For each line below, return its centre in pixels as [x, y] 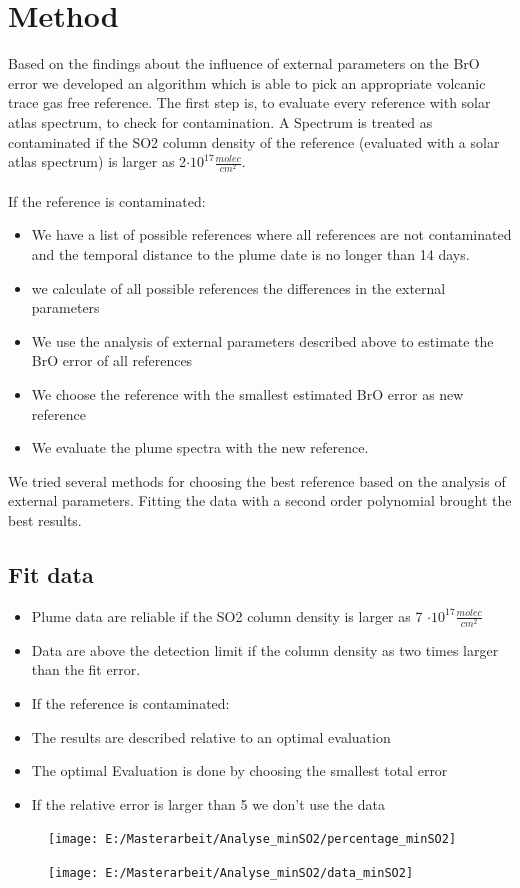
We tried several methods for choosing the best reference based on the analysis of [257, 480]
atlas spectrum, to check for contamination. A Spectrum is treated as [220, 121]
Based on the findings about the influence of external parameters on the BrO [244, 63]
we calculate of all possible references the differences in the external [238, 287]
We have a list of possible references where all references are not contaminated [271, 234]
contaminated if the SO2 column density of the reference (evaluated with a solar [254, 141]
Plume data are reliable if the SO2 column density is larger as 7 [227, 615]
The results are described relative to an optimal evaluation [211, 736]
